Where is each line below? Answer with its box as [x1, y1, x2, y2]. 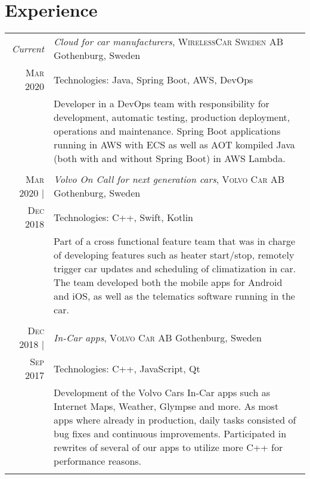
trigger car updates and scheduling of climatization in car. [54, 262, 296, 276]
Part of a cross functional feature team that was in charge [54, 234, 296, 248]
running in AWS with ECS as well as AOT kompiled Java [54, 138, 295, 152]
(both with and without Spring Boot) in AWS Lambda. [54, 151, 286, 166]
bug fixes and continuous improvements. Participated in [54, 427, 287, 441]
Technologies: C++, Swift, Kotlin [54, 210, 193, 224]
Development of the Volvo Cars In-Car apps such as [54, 385, 270, 400]
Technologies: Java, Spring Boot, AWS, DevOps [54, 72, 253, 86]
